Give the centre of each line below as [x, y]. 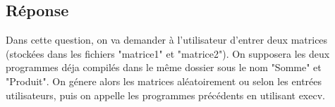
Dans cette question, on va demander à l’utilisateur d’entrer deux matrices [167, 40]
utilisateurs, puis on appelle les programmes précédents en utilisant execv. [165, 95]
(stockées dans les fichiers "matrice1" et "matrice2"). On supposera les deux [168, 53]
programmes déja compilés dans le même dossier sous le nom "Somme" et [164, 67]
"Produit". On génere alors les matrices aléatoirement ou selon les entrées [164, 81]
